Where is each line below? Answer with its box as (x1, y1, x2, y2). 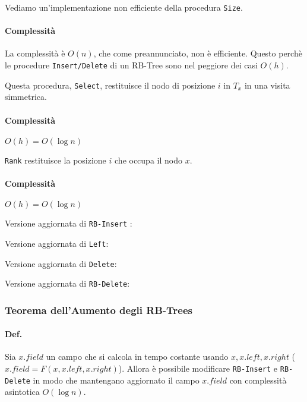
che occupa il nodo (115, 153, 182, 166)
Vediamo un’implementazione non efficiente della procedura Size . (5, 1, 243, 13)
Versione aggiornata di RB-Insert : (5, 217, 132, 230)
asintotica (5, 385, 40, 398)
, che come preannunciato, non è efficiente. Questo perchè (93, 47, 302, 59)
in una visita (244, 78, 290, 91)
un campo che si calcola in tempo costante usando (46, 350, 229, 363)
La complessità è (5, 47, 65, 59)
